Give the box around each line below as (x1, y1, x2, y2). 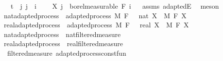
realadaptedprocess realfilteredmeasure (3, 38, 123, 49)
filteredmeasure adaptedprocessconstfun (7, 48, 126, 58)
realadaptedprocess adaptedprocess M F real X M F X (3, 20, 189, 30)
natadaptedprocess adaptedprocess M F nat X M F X (3, 10, 187, 20)
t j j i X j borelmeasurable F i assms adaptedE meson (10, 1, 219, 11)
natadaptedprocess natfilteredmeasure (3, 29, 121, 39)
